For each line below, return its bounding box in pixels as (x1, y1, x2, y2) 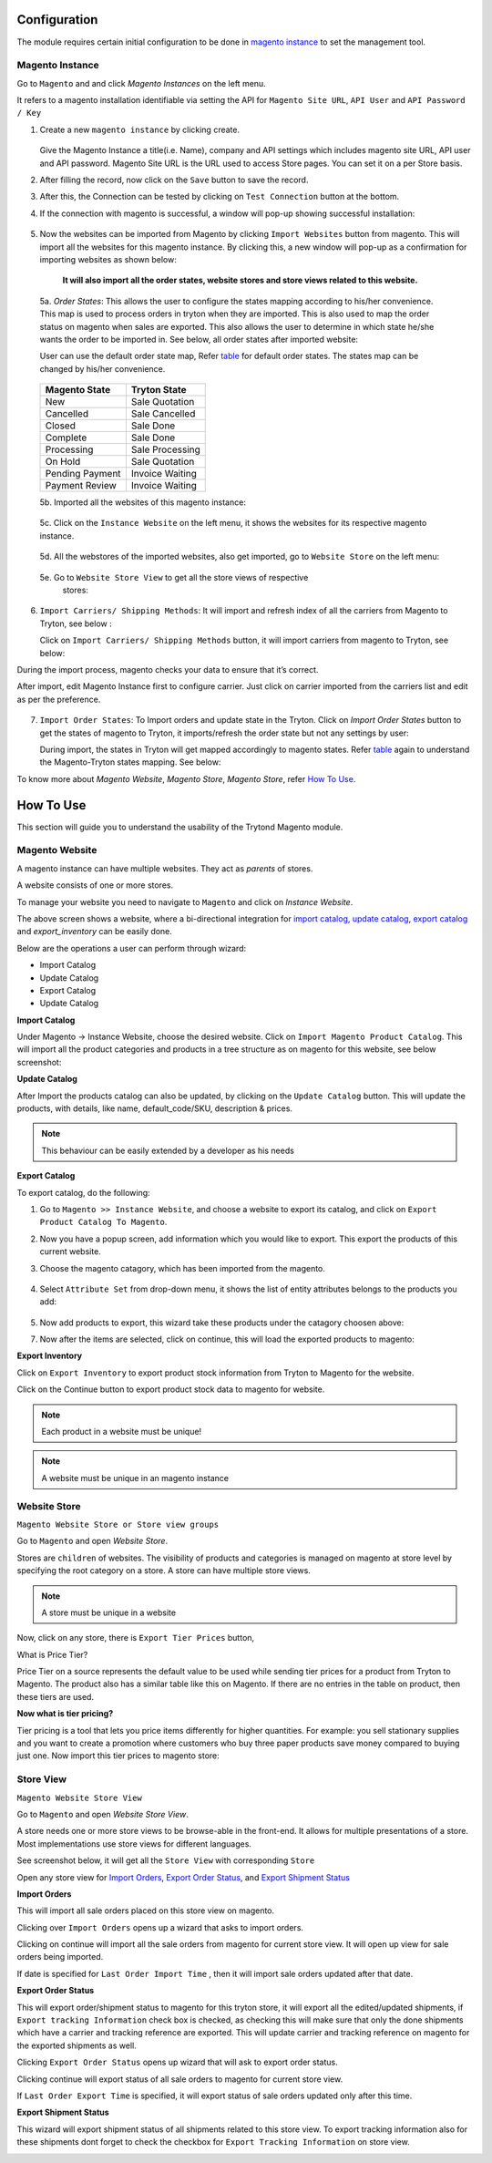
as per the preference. (16, 694, 101, 705)
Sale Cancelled (130, 407, 196, 420)
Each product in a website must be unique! (41, 1427, 202, 1437)
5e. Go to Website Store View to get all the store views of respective (39, 572, 309, 582)
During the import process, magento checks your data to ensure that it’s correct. (16, 664, 319, 675)
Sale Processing (130, 443, 200, 456)
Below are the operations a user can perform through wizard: (16, 942, 247, 953)
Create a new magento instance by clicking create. (39, 124, 241, 135)
